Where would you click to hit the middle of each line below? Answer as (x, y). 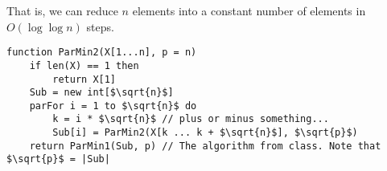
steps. (100, 26)
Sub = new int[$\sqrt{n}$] (101, 93)
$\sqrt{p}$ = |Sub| (58, 159)
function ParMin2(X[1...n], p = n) (102, 53)
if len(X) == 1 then (84, 65)
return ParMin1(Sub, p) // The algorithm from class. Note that (205, 146)
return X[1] (84, 79)
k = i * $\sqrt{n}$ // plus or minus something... (191, 119)
